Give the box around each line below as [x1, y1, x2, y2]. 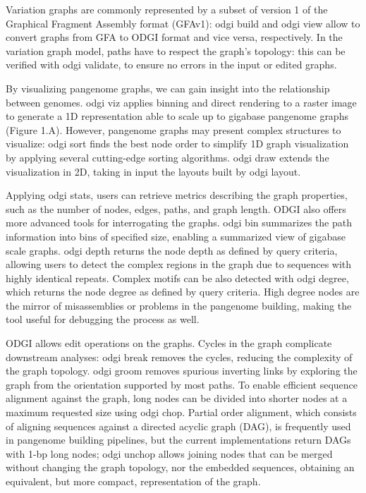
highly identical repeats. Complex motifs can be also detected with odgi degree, [6, 270, 349, 285]
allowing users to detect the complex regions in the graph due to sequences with [6, 257, 352, 272]
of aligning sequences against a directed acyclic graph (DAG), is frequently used [6, 418, 351, 433]
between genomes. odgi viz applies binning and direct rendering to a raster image [6, 95, 357, 109]
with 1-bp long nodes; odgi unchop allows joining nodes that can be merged [6, 446, 333, 461]
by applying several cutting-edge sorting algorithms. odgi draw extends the [6, 150, 329, 164]
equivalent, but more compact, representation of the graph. [6, 474, 261, 488]
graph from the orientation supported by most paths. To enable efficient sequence [6, 377, 358, 391]
